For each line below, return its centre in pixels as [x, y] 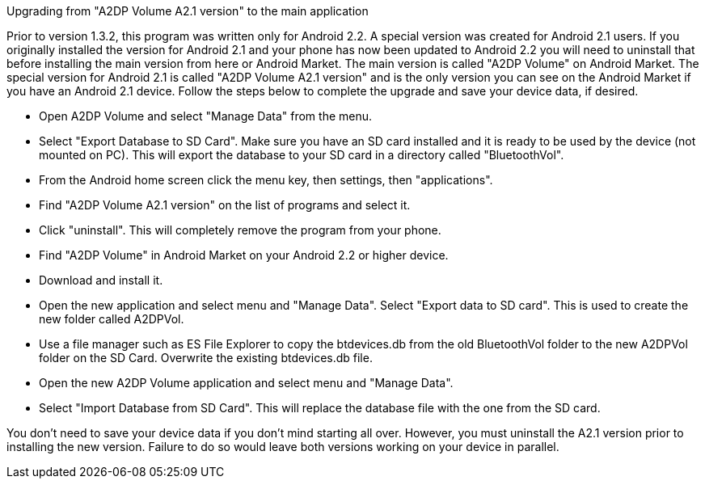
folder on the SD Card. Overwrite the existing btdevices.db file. [206, 358]
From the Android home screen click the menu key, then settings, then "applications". [266, 180]
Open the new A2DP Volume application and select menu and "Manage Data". [246, 383]
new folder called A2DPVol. [112, 319]
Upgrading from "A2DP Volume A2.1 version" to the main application [188, 11]
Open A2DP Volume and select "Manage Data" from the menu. [206, 116]
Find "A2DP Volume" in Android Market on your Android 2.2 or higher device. [244, 255]
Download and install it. [101, 280]
